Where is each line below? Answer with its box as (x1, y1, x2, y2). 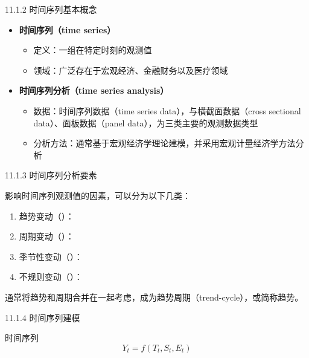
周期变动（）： (19, 230, 74, 242)
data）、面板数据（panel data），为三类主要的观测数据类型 (33, 116, 258, 129)
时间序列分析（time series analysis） (19, 84, 169, 97)
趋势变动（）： (19, 209, 74, 222)
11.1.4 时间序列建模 (5, 311, 80, 324)
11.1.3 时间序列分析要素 (5, 169, 97, 181)
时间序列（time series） (19, 23, 116, 36)
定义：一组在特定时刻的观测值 (33, 44, 152, 56)
